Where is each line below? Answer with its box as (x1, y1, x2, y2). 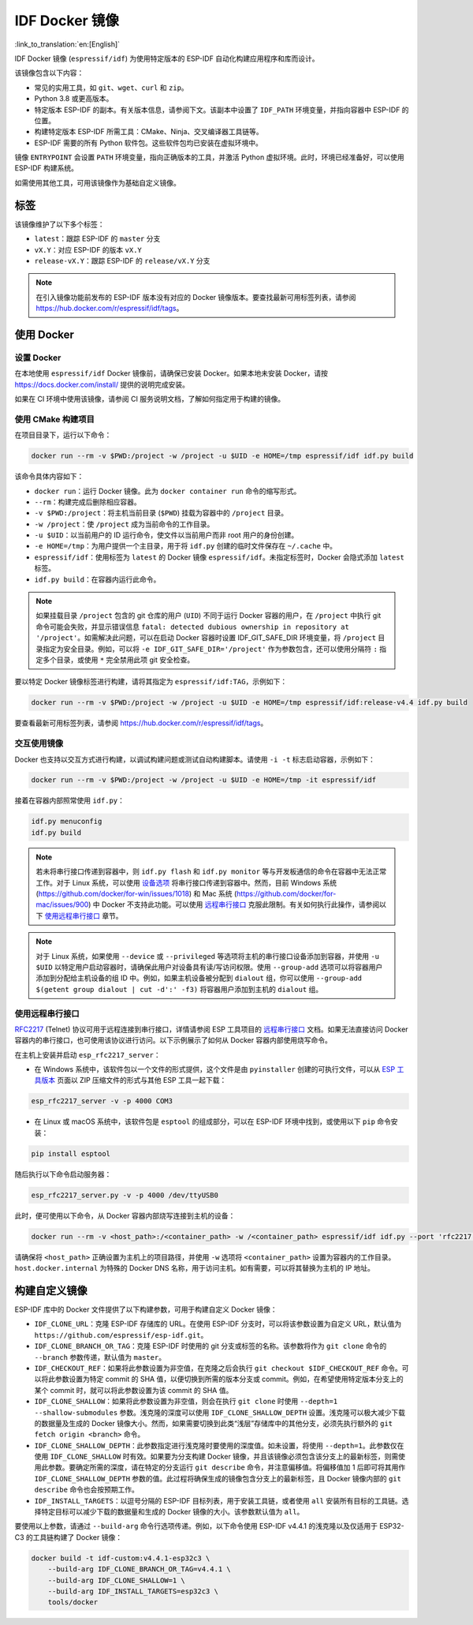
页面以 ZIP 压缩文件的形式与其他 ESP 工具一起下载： (56, 1076, 227, 1085)
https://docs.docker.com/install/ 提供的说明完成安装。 (14, 380, 189, 389)
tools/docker (47, 1598, 99, 1607)
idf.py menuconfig (31, 817, 102, 826)
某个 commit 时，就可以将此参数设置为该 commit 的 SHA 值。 (34, 1385, 233, 1395)
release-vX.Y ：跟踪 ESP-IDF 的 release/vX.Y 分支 (34, 256, 210, 265)
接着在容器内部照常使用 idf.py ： (14, 796, 125, 805)
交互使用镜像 (14, 738, 64, 749)
